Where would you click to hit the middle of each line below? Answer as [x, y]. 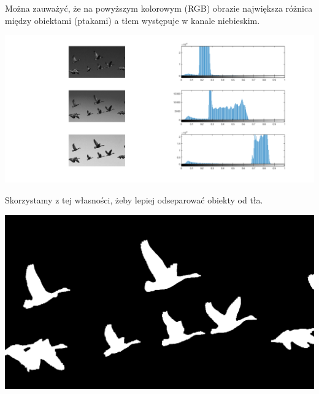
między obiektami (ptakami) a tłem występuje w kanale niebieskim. [133, 20]
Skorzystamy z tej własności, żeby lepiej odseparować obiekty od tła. [134, 199]
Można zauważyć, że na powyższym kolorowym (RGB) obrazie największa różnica [159, 8]
